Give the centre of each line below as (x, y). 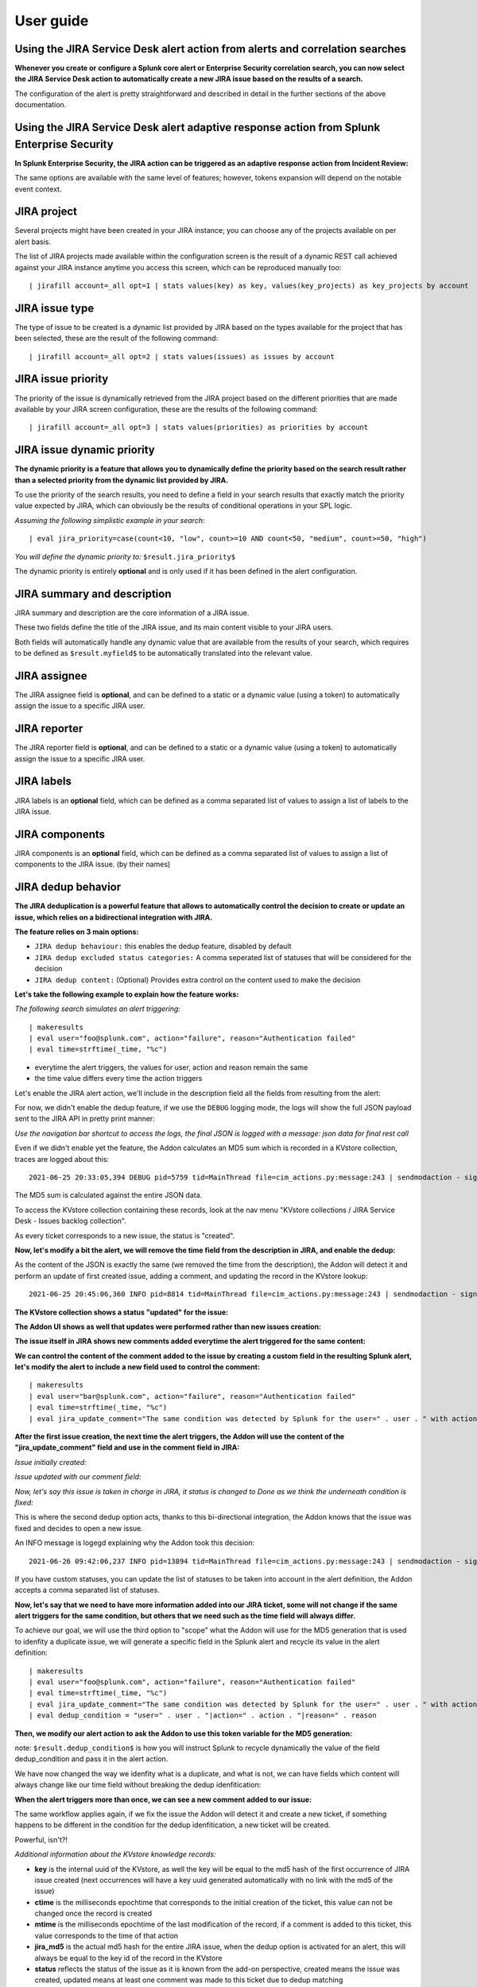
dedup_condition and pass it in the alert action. (91, 1759)
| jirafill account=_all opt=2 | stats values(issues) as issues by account (182, 356)
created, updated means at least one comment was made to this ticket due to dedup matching (189, 1980)
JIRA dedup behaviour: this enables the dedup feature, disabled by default (163, 947)
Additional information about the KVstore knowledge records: (115, 1854)
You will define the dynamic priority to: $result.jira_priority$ (125, 556)
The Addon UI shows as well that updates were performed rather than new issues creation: (168, 1327)
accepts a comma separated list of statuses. (87, 1590)
